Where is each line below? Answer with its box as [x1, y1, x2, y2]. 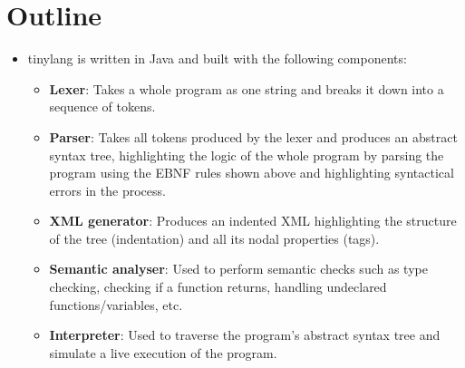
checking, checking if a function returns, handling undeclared [49, 277, 387, 296]
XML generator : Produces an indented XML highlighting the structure [49, 211, 457, 230]
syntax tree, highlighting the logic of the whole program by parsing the [49, 145, 444, 164]
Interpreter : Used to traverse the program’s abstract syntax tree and [49, 325, 441, 344]
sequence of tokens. [49, 97, 156, 116]
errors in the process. [49, 180, 166, 199]
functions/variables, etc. [49, 295, 183, 314]
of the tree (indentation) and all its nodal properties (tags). [49, 228, 380, 247]
